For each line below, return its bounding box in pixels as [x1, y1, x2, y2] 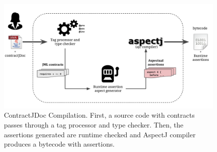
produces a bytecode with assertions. [4, 139, 115, 149]
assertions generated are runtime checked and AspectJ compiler [4, 129, 196, 139]
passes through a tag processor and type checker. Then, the [4, 120, 183, 130]
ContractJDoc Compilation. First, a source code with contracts [4, 110, 195, 120]
